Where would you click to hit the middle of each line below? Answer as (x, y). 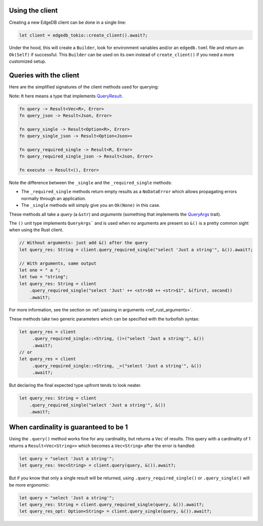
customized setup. (28, 61)
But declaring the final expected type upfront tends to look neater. (75, 385)
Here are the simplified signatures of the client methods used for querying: (84, 87)
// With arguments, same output (58, 263)
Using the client (33, 10)
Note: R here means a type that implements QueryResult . (66, 96)
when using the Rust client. (36, 230)
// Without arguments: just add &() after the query (84, 243)
